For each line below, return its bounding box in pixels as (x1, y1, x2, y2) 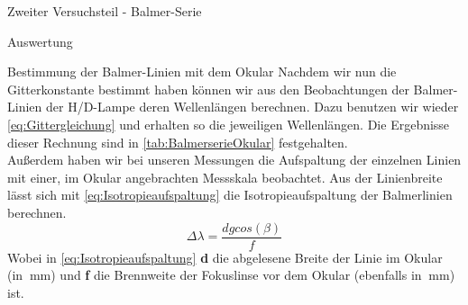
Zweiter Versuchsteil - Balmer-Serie (7, 2, 202, 20)
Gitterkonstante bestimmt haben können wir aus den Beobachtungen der (7, 79, 409, 98)
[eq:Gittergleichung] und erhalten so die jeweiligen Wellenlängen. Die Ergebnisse (7, 114, 450, 133)
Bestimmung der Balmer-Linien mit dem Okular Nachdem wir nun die (7, 62, 397, 81)
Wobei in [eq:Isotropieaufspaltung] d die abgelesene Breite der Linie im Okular (7, 247, 443, 266)
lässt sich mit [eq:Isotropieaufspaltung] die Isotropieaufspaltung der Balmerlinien (7, 185, 453, 204)
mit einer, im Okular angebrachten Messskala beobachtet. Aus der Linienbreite (7, 167, 443, 186)
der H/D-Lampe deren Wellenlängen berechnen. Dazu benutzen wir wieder (45, 97, 459, 116)
